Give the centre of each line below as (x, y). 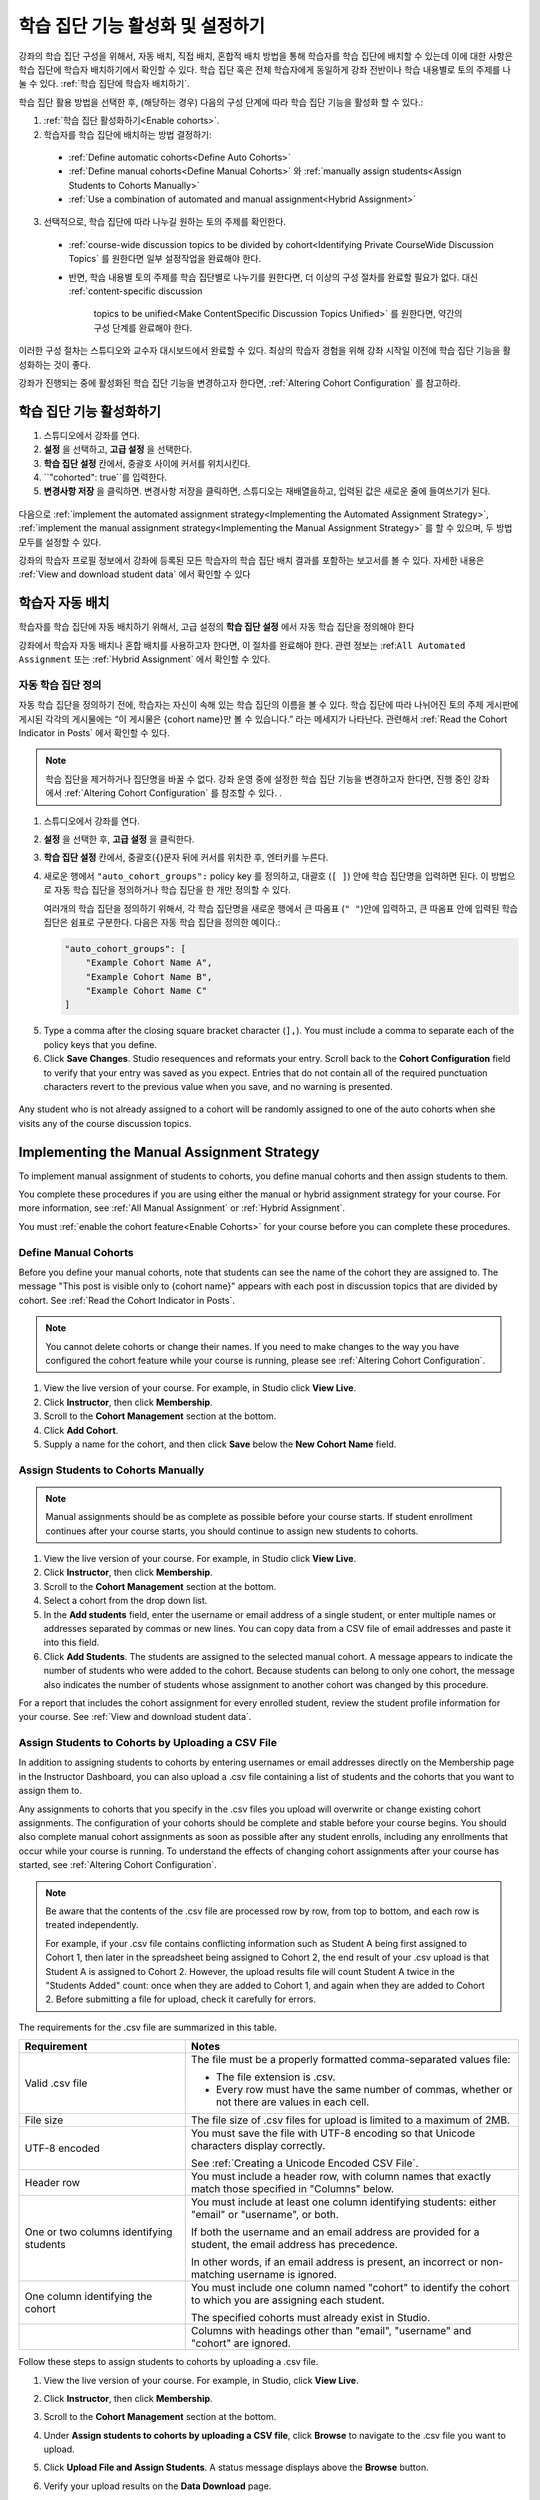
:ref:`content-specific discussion (135, 291)
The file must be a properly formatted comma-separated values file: (350, 2060)
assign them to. (50, 1791)
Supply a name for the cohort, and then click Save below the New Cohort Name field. (220, 1444)
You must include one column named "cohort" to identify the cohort (350, 2288)
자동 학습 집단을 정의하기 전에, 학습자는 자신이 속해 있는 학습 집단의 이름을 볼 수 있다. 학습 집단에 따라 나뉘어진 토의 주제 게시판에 (268, 705)
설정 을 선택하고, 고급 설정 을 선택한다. (118, 449)
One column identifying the (88, 2297)
